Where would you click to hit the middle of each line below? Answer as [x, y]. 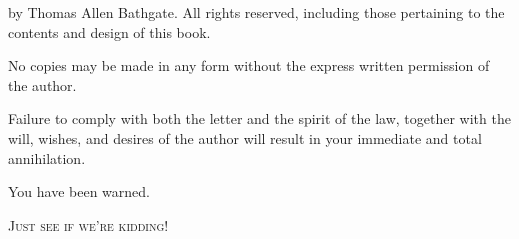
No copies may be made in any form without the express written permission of [249, 65]
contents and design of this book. [109, 31]
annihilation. [47, 157]
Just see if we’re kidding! [88, 224]
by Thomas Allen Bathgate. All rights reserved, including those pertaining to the [256, 12]
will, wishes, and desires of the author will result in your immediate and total [245, 137]
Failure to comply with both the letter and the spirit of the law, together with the [259, 118]
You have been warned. [79, 191]
